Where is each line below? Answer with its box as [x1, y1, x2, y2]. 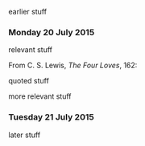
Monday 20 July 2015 [8, 26, 95, 38]
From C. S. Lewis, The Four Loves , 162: [8, 60, 138, 71]
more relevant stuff [8, 91, 72, 101]
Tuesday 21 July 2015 [8, 112, 94, 123]
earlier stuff [8, 7, 47, 16]
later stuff [8, 130, 41, 140]
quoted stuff [8, 76, 50, 86]
